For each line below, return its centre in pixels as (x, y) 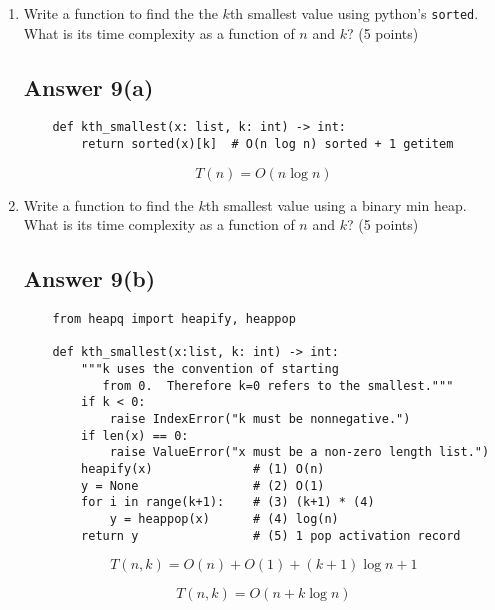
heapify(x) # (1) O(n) (203, 469)
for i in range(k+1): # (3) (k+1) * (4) (228, 502)
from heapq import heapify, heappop (174, 319)
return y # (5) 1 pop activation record (271, 535)
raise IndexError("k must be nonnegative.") (260, 419)
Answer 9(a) (88, 86)
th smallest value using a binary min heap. (336, 204)
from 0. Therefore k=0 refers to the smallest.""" (278, 385)
